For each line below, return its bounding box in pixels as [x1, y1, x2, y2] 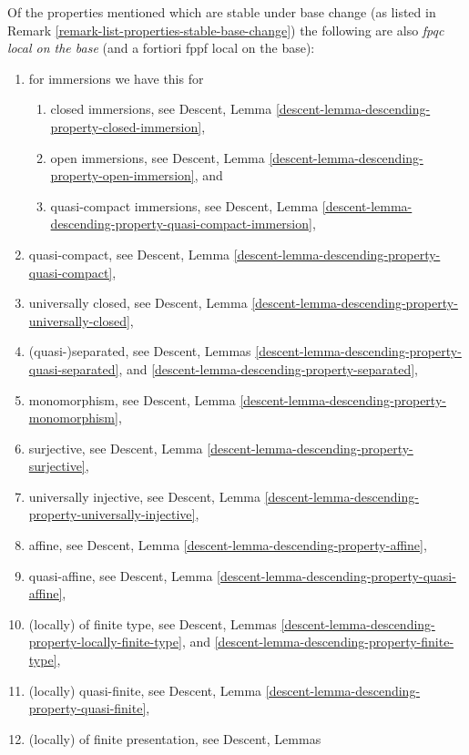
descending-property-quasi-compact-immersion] [50, 214, 312, 233]
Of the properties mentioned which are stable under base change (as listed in [7, 3, 436, 21]
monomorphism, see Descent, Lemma [28, 390, 236, 409]
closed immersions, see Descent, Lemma [50, 99, 272, 118]
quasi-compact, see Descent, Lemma [28, 244, 230, 263]
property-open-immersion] [50, 166, 195, 185]
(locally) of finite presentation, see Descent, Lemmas [28, 729, 321, 748]
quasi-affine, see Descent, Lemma [28, 566, 213, 585]
